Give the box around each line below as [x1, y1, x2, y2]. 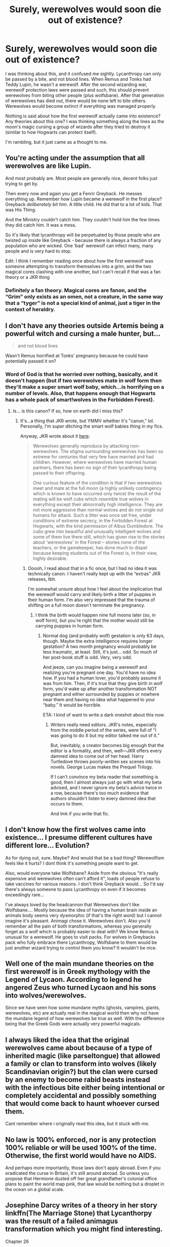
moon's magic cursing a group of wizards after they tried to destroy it [5, 124, 151, 130]
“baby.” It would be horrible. [43, 702, 101, 708]
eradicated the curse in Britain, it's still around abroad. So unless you [5, 1170, 149, 1176]
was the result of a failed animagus [5, 1217, 118, 1226]
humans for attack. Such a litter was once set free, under [32, 512, 152, 518]
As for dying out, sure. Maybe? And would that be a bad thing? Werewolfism [5, 854, 164, 860]
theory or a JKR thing [5, 274, 50, 280]
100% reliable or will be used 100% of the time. [5, 1143, 157, 1152]
